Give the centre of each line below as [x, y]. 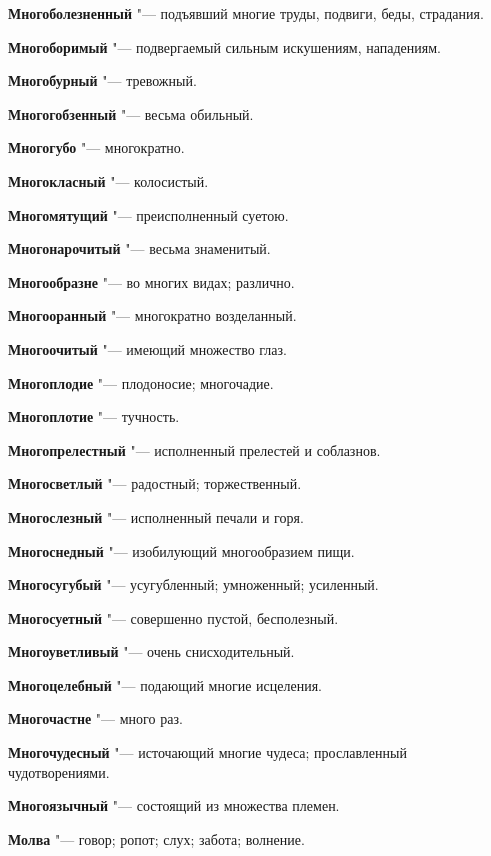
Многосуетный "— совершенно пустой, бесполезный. [173, 617]
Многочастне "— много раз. [95, 718]
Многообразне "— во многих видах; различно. [151, 281]
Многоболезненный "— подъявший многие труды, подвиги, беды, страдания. [246, 13]
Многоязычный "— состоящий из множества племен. [174, 805]
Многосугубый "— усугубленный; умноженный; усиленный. [193, 584]
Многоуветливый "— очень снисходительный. [151, 651]
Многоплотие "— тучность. [94, 416]
